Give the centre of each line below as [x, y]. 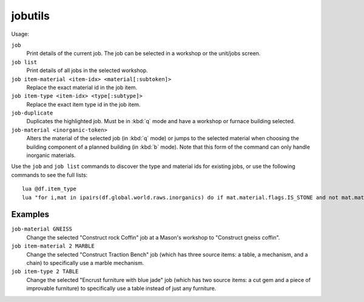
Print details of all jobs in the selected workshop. [87, 70]
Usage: [20, 34]
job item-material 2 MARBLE [53, 246]
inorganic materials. [51, 155]
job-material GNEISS [42, 229]
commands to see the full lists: [49, 175]
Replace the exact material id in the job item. [82, 87]
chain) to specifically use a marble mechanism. [85, 263]
